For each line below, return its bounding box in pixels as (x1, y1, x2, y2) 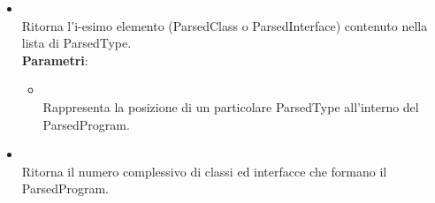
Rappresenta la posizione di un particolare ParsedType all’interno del (42, 97, 419, 116)
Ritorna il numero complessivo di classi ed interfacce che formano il (21, 162, 387, 180)
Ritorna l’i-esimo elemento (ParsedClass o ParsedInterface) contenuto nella (21, 16, 428, 34)
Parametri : (21, 50, 88, 69)
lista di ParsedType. (21, 34, 132, 52)
